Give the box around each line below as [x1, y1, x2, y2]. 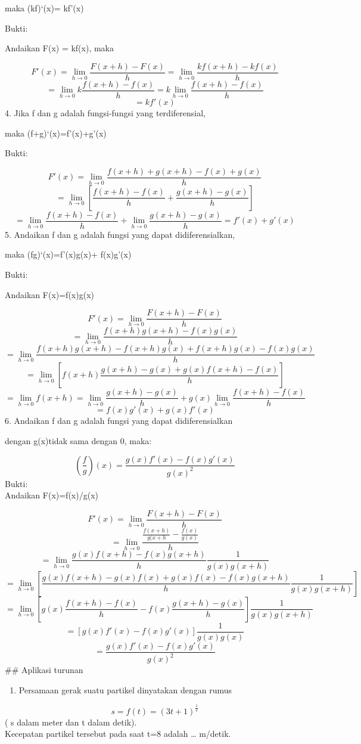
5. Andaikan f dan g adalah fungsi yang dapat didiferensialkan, [5, 228, 235, 240]
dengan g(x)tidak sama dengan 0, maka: [5, 435, 152, 447]
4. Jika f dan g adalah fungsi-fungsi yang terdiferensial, [5, 106, 206, 119]
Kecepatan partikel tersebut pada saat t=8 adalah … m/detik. [5, 727, 231, 740]
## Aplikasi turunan [5, 664, 83, 675]
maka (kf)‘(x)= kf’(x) [5, 2, 84, 14]
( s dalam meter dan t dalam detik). [5, 715, 137, 728]
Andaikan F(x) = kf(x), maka [5, 42, 114, 54]
